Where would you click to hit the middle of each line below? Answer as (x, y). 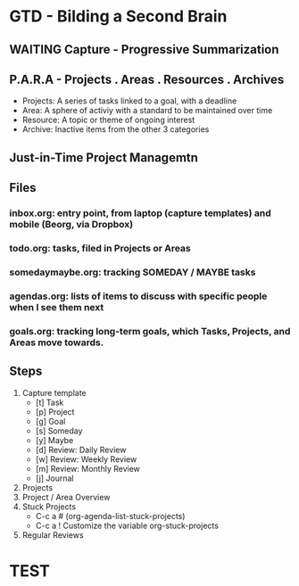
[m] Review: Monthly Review (88, 468)
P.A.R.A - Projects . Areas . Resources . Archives (147, 79)
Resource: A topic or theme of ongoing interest (108, 120)
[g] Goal (50, 421)
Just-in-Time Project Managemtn (104, 157)
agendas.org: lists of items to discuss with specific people (138, 296)
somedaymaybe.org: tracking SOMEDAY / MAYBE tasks (133, 272)
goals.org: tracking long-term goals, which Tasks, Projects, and (150, 331)
